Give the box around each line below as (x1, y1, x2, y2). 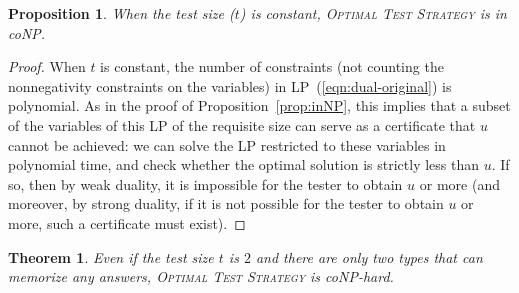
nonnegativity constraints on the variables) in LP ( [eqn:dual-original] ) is (8, 75, 452, 96)
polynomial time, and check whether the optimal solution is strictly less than (8, 154, 480, 175)
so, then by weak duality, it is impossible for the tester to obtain (8, 173, 403, 194)
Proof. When (8, 56, 86, 77)
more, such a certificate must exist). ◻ (8, 212, 246, 233)
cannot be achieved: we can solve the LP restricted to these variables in (8, 134, 446, 155)
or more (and (419, 173, 500, 194)
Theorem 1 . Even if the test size (8, 246, 214, 267)
